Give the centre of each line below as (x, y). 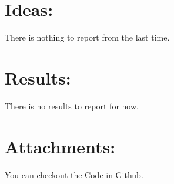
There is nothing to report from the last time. (87, 37)
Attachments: (60, 146)
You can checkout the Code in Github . (74, 174)
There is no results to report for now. (72, 106)
